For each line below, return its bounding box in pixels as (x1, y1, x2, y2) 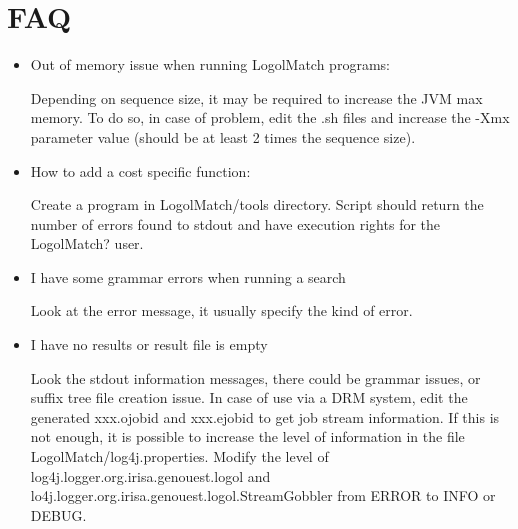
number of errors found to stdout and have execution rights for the (30, 213, 441, 234)
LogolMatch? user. (30, 233, 144, 254)
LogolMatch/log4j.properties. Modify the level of (30, 446, 329, 467)
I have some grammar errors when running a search (30, 266, 346, 287)
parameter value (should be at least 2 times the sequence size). (30, 126, 416, 147)
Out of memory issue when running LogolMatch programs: (30, 54, 390, 75)
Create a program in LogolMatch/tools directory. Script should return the (30, 194, 484, 215)
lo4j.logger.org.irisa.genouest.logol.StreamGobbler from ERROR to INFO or (30, 485, 496, 506)
